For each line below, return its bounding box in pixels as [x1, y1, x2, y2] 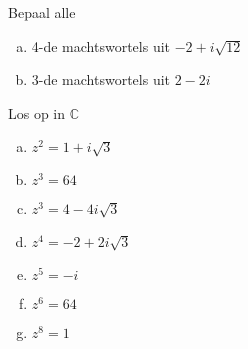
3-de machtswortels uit [31, 69, 171, 90]
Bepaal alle [8, 2, 76, 22]
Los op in [8, 102, 66, 123]
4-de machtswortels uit [31, 35, 171, 56]
